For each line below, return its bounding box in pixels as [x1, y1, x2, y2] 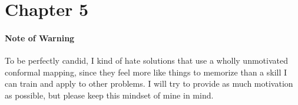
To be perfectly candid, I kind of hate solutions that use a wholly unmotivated [5, 54, 288, 67]
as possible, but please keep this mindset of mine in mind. [5, 88, 214, 101]
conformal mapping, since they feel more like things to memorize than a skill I [5, 65, 287, 78]
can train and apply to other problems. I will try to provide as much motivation [5, 77, 293, 90]
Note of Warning [5, 31, 75, 44]
